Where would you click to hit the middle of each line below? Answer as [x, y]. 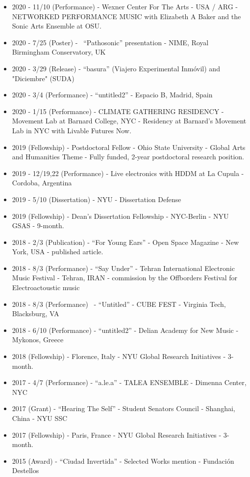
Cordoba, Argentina [42, 183]
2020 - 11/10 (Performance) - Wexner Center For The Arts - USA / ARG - [125, 6]
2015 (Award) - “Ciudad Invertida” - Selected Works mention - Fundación [123, 461]
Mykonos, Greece [38, 340]
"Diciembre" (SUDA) [43, 78]
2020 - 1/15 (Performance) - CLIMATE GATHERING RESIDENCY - [118, 111]
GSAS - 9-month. [38, 225]
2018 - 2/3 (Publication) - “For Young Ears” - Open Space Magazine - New [125, 242]
